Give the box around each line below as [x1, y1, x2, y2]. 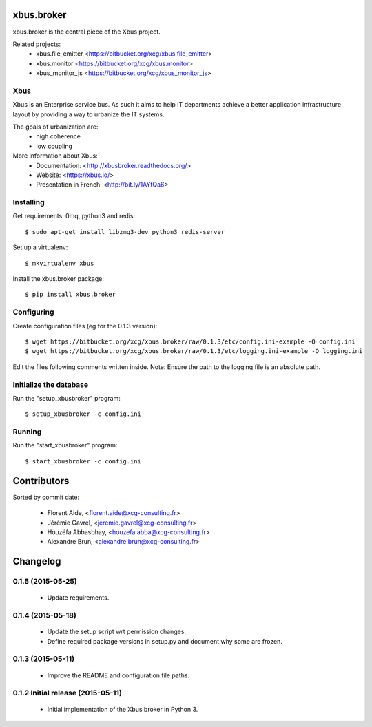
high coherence [36, 132, 81, 140]
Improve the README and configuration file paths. [47, 671, 189, 679]
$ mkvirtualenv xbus [25, 259, 94, 267]
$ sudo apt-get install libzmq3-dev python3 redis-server [25, 228, 225, 235]
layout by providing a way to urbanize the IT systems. [12, 110, 165, 118]
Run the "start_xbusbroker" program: [12, 441, 118, 450]
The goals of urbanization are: [12, 123, 99, 131]
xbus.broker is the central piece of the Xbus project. [12, 28, 161, 36]
